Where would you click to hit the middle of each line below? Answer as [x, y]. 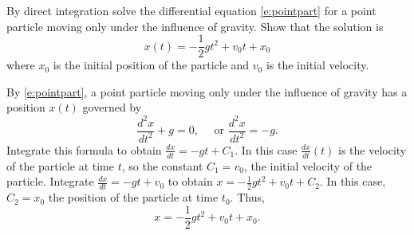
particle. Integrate [50, 181]
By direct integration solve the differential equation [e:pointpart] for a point [191, 10]
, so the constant [162, 165]
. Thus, [247, 197]
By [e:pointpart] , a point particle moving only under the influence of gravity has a [207, 91]
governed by [112, 107]
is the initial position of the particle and [151, 65]
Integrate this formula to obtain [84, 149]
